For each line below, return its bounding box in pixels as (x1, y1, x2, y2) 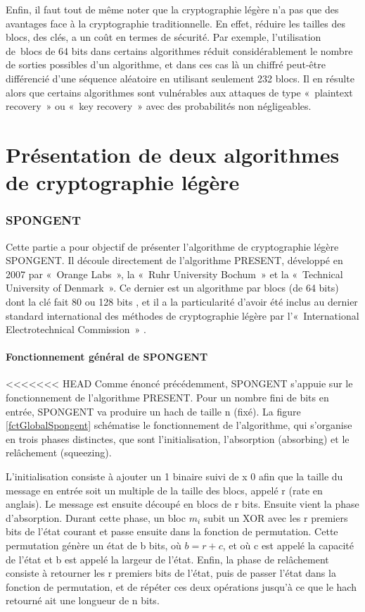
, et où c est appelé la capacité (222, 538, 354, 553)
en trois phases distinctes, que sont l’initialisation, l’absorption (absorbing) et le (6, 431, 350, 446)
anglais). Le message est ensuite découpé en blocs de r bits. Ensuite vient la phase (6, 497, 359, 511)
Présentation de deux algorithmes (6, 139, 340, 168)
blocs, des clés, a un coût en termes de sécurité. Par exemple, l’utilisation (6, 30, 321, 44)
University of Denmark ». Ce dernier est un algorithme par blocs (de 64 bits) (6, 280, 339, 295)
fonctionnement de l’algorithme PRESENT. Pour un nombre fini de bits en (6, 390, 329, 405)
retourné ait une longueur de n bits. (6, 593, 160, 608)
